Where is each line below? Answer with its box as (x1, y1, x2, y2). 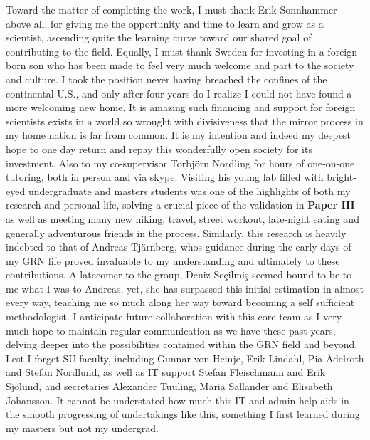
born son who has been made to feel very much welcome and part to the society (6, 58, 354, 73)
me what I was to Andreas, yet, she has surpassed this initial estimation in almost (6, 281, 364, 295)
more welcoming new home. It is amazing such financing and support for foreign (6, 100, 356, 115)
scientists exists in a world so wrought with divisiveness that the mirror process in (6, 113, 364, 128)
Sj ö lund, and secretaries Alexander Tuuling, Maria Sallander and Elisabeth (6, 379, 333, 394)
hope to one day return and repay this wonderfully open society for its (6, 141, 312, 156)
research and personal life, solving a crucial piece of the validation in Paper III (6, 197, 355, 212)
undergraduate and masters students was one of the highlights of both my (28, 183, 351, 198)
